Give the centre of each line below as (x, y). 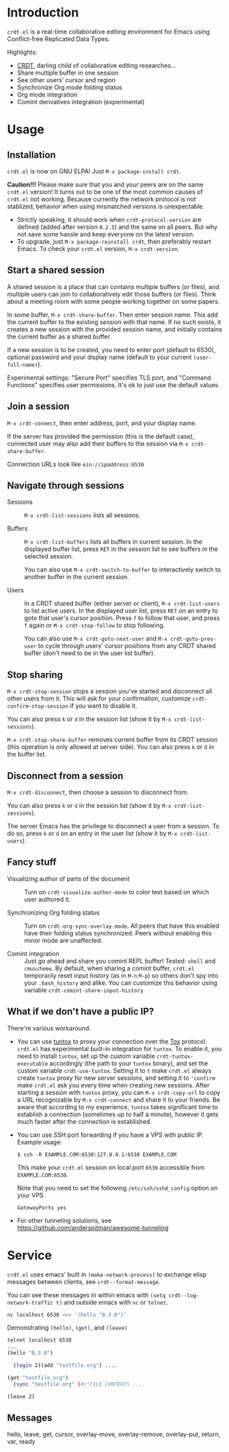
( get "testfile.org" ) (38, 1378)
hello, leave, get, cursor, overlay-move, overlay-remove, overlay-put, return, (114, 1434)
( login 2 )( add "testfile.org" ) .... (65, 1366)
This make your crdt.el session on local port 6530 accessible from (111, 1167)
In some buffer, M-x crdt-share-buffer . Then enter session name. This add (113, 315)
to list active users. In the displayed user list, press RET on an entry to (121, 611)
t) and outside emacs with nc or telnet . (112, 1302)
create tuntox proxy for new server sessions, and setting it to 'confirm (116, 1078)
